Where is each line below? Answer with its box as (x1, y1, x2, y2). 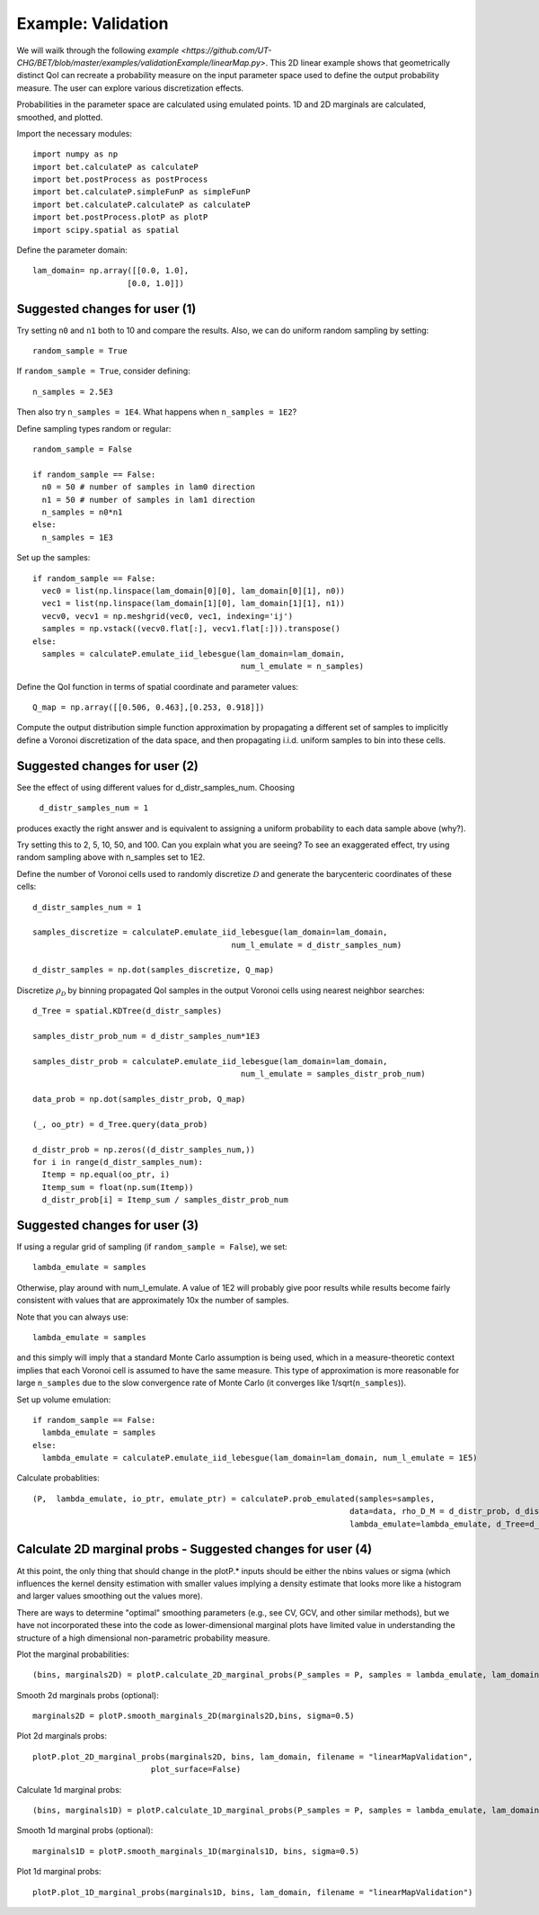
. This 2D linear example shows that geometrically (265, 57, 451, 67)
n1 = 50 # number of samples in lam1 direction (41, 495, 256, 505)
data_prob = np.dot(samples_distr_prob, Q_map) (32, 1094, 246, 1104)
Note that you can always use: (16, 1311, 129, 1322)
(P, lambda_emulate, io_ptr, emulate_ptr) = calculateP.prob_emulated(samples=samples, (32, 1493, 436, 1504)
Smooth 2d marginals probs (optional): (16, 1689, 159, 1700)
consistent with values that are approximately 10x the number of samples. (16, 1295, 289, 1306)
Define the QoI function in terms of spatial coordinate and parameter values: (16, 681, 299, 692)
